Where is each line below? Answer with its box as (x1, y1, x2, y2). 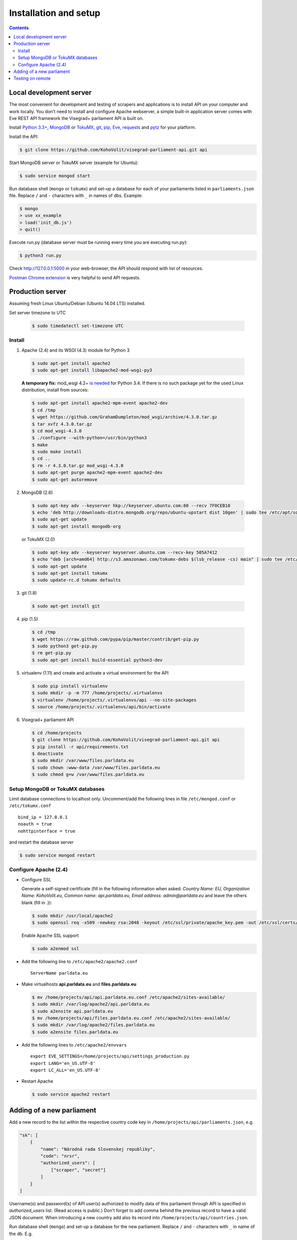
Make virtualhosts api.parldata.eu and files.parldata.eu (21, 981, 137, 987)
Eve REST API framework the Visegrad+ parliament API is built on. (9, 115, 144, 121)
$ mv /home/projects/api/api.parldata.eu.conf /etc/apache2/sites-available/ (32, 994, 225, 1000)
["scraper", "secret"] (50, 1167, 106, 1173)
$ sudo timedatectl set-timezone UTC (32, 323, 124, 328)
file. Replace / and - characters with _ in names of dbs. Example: (9, 192, 143, 198)
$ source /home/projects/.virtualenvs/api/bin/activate (32, 704, 171, 709)
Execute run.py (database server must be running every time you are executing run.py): (9, 240, 188, 246)
